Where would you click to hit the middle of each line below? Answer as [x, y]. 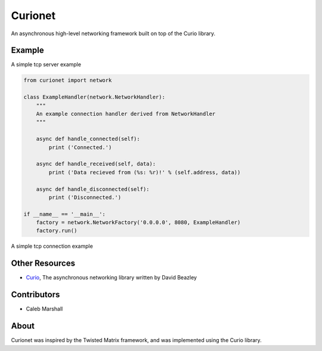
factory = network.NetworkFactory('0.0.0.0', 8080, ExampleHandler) [138, 223]
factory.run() [57, 231]
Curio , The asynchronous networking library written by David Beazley [111, 278]
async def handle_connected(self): [88, 139]
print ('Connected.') [80, 147]
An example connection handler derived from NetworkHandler [126, 114]
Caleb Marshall [44, 309]
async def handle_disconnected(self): [93, 189]
